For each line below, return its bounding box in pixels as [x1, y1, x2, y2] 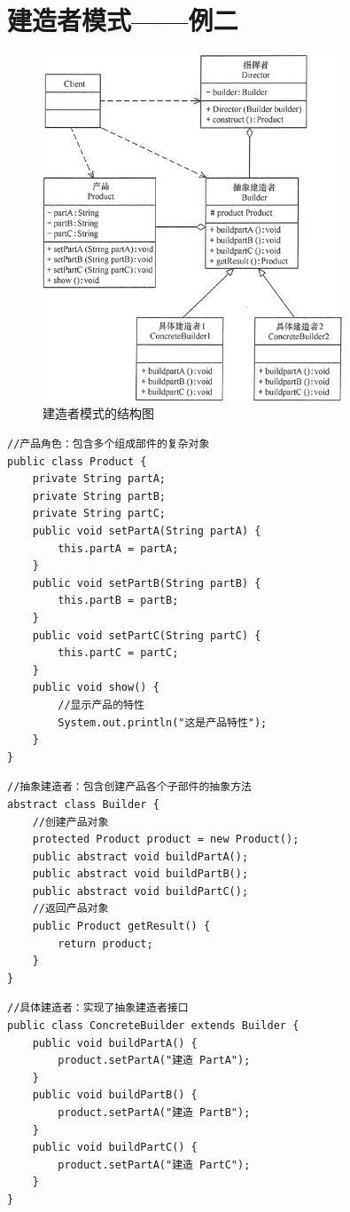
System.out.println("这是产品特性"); [58, 716, 268, 729]
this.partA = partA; [58, 542, 179, 555]
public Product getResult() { [32, 920, 211, 933]
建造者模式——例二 [7, 2, 238, 38]
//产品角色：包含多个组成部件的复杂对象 [7, 438, 210, 451]
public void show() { [32, 681, 159, 694]
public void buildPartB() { [32, 1089, 198, 1102]
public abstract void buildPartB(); [32, 867, 249, 881]
